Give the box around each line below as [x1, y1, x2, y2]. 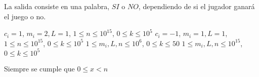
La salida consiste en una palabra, [4, 1, 110, 11]
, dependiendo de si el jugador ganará [138, 1, 255, 11]
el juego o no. [4, 11, 46, 21]
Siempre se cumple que [4, 63, 75, 73]
